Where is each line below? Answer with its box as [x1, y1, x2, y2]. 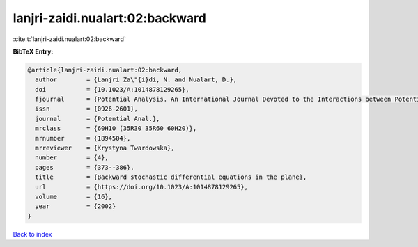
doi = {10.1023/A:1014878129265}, [35, 86, 189, 93]
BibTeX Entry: [13, 47, 54, 56]
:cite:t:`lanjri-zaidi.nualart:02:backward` [13, 35, 127, 43]
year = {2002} [35, 202, 116, 210]
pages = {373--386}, [35, 164, 135, 171]
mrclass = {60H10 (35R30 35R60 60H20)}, [35, 125, 197, 132]
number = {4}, [35, 154, 109, 161]
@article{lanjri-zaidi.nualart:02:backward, [27, 66, 183, 74]
